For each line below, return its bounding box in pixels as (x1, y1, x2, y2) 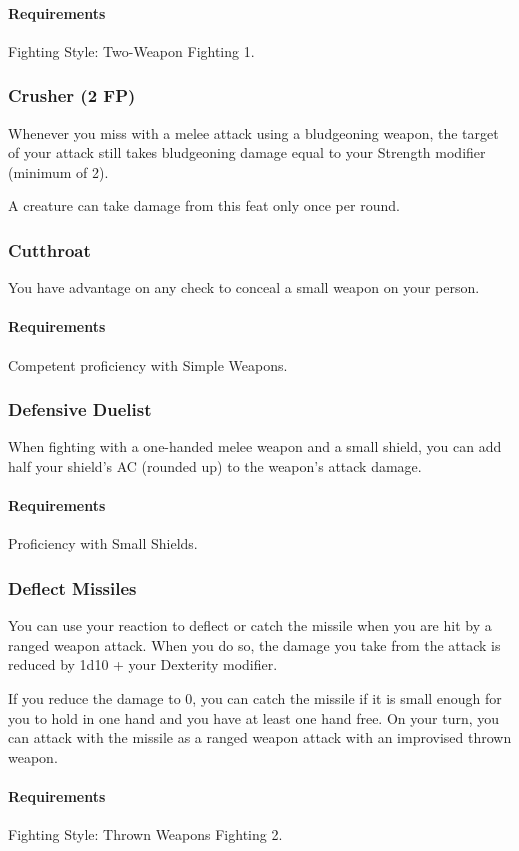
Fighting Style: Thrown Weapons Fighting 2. (8, 824, 283, 845)
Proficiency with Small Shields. (8, 533, 198, 554)
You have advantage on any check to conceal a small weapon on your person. (8, 277, 480, 298)
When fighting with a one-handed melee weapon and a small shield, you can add (8, 436, 502, 457)
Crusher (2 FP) (8, 83, 136, 108)
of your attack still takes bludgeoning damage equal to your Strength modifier (8, 142, 486, 163)
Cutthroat (8, 237, 91, 262)
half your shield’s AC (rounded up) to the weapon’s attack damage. (8, 456, 422, 476)
